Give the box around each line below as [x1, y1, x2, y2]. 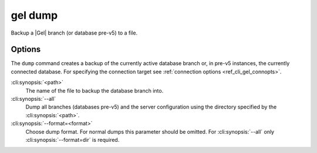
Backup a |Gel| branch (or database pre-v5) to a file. [11, 29, 138, 36]
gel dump [11, 9, 58, 22]
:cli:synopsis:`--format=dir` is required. [25, 136, 120, 143]
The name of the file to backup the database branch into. [25, 87, 164, 94]
